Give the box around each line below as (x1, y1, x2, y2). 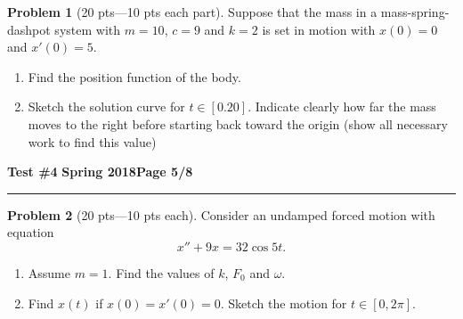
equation (7, 223, 54, 241)
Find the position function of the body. (28, 67, 241, 86)
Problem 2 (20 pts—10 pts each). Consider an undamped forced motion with (7, 205, 435, 224)
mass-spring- (380, 3, 450, 20)
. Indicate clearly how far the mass (248, 97, 436, 116)
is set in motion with (262, 20, 376, 38)
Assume (28, 263, 70, 282)
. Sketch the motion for (220, 293, 347, 312)
